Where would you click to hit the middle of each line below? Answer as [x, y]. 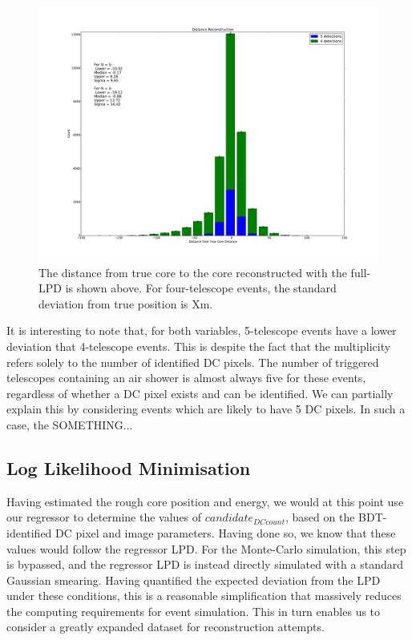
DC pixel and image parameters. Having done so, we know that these [226, 532]
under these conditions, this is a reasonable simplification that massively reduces [204, 596]
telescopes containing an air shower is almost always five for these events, [186, 378]
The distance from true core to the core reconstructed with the [193, 272]
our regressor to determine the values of [104, 517]
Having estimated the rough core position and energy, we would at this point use [205, 501]
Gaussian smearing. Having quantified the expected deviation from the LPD [194, 580]
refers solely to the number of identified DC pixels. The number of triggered [193, 362]
